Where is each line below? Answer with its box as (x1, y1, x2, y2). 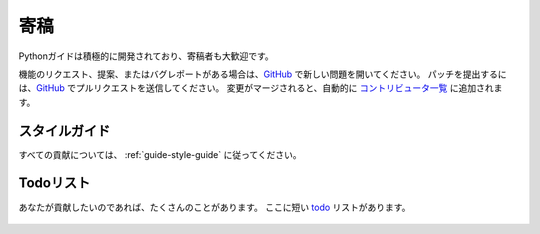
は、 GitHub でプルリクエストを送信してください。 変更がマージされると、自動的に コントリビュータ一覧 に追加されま (18, 82, 503, 94)
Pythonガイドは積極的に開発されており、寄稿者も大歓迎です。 (18, 50, 274, 62)
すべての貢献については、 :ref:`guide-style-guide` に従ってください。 (18, 148, 302, 160)
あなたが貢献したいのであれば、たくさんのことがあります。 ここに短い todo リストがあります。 (18, 201, 411, 213)
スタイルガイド (18, 122, 111, 139)
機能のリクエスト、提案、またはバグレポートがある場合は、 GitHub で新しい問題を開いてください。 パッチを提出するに (18, 68, 507, 80)
